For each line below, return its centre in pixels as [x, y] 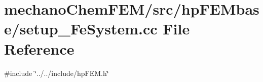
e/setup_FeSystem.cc [81, 29]
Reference [39, 48]
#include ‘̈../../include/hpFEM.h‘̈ [57, 73]
